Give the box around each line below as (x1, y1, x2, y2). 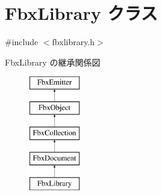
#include (5, 36, 39, 48)
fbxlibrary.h (52, 36, 95, 48)
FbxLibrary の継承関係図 (5, 55, 101, 68)
